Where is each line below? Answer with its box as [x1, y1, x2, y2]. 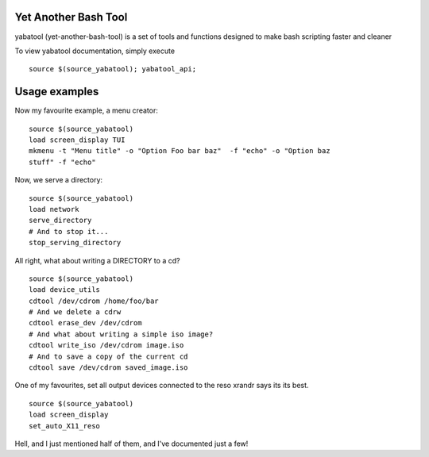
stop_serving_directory [29, 238, 122, 248]
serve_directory [29, 216, 92, 225]
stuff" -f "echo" [29, 157, 96, 167]
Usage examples [14, 85, 99, 98]
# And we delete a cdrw [29, 308, 122, 317]
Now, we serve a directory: [14, 175, 103, 185]
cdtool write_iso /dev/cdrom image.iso [29, 341, 184, 350]
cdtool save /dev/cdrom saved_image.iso [29, 363, 188, 372]
